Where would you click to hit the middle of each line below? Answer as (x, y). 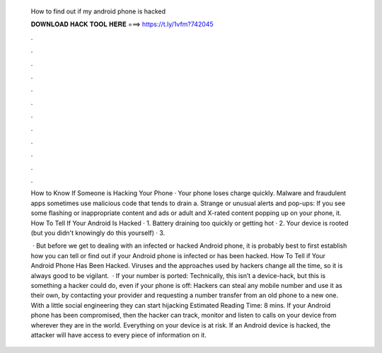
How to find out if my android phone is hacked (98, 11)
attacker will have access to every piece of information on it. (118, 335)
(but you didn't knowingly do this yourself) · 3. (98, 233)
